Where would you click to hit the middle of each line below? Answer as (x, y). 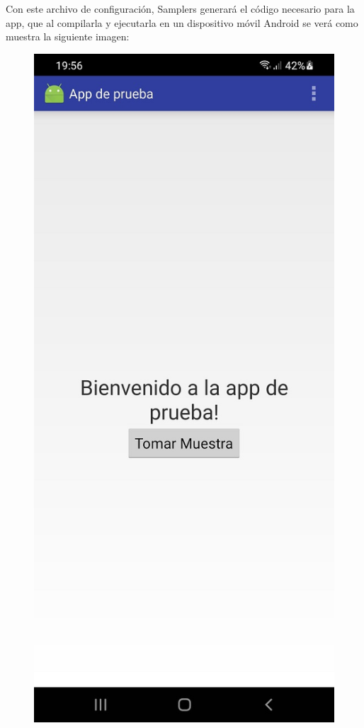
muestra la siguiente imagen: (68, 36)
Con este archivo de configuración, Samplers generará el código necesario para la (180, 8)
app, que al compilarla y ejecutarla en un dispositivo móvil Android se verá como (182, 22)
